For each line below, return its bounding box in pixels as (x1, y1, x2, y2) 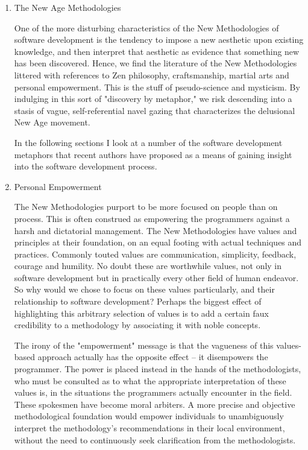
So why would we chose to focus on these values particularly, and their (14, 283, 275, 296)
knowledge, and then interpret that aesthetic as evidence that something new (14, 45, 300, 57)
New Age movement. (14, 116, 90, 128)
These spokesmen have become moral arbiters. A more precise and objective (14, 398, 295, 410)
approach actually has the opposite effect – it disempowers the (37, 350, 268, 363)
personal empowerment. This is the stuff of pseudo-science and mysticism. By (14, 80, 300, 93)
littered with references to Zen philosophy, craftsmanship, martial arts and (14, 68, 289, 81)
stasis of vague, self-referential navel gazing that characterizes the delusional (14, 104, 295, 116)
